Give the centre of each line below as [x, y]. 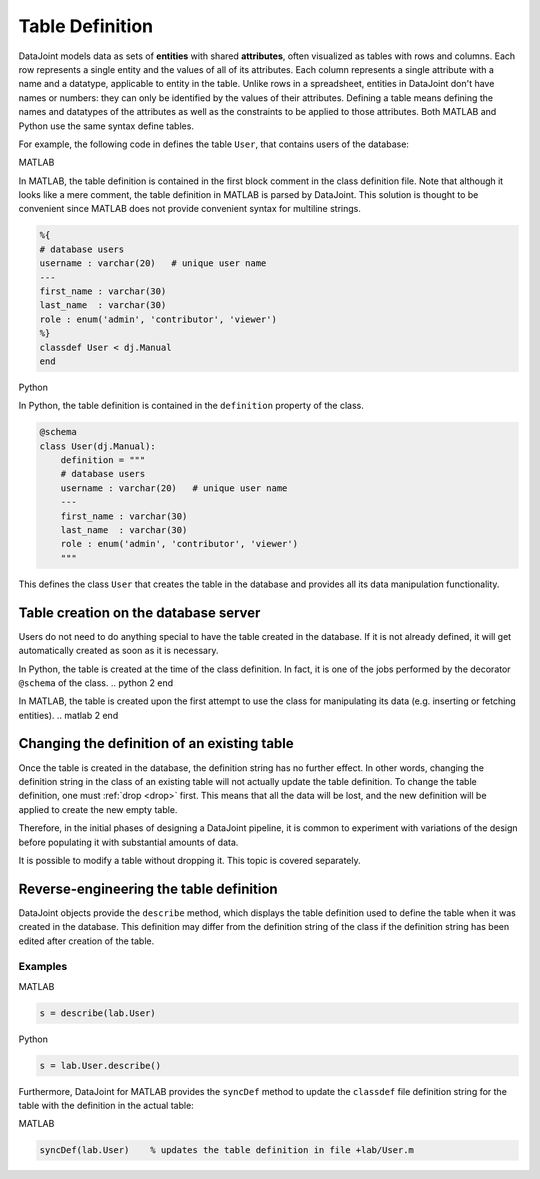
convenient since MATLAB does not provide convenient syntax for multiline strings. [190, 209]
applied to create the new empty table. [98, 809]
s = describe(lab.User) [98, 1013]
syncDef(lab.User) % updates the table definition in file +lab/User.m [227, 1150]
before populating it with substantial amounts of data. [128, 842]
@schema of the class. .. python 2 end [96, 682]
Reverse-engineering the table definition [148, 888]
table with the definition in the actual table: [106, 1106]
